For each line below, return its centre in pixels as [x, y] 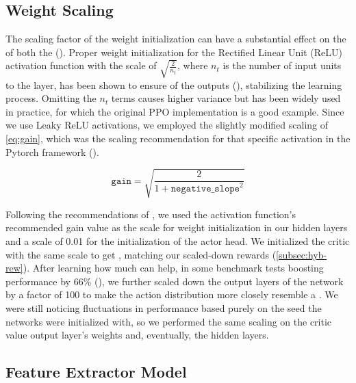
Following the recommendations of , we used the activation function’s [151, 214]
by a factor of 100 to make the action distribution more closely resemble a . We [172, 294]
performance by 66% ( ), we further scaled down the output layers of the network [175, 281]
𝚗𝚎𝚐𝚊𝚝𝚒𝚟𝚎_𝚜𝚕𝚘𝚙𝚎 [205, 188]
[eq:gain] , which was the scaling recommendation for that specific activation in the [178, 138]
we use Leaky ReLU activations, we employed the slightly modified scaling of [167, 125]
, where [193, 65]
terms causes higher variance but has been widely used [226, 98]
